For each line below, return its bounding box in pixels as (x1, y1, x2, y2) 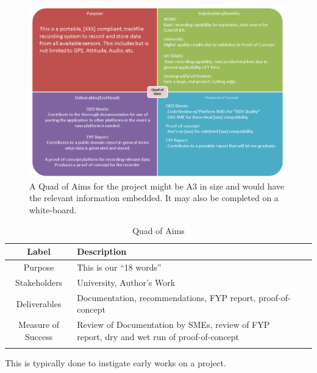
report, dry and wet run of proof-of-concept (77, 330, 240, 343)
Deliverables (16, 297, 62, 310)
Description (77, 245, 127, 258)
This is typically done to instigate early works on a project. (5, 357, 226, 369)
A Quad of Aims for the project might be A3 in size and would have (29, 179, 285, 192)
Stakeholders (15, 275, 63, 288)
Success (24, 330, 53, 343)
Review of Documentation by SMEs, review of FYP (77, 318, 270, 331)
